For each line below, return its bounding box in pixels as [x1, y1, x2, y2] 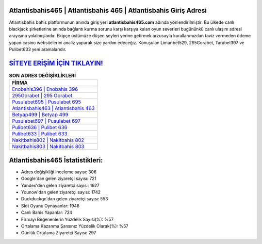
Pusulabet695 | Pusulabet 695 [12, 98, 81, 105]
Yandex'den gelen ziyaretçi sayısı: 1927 [21, 182, 99, 188]
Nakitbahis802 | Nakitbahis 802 [12, 137, 84, 144]
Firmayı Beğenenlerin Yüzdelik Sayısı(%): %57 [21, 216, 114, 222]
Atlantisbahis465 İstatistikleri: [9, 156, 103, 164]
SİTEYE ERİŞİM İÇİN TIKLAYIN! [9, 59, 103, 67]
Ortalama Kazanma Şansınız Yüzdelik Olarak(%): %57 [21, 223, 129, 229]
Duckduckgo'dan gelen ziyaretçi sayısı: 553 [21, 196, 108, 202]
